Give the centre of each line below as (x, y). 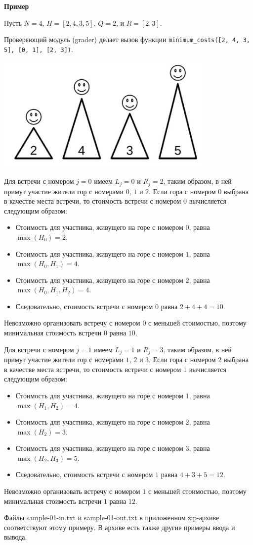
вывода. (16, 537)
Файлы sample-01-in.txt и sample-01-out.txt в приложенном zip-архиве (112, 518)
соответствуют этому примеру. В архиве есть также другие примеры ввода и (120, 527)
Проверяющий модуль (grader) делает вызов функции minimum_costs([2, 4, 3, (127, 39)
